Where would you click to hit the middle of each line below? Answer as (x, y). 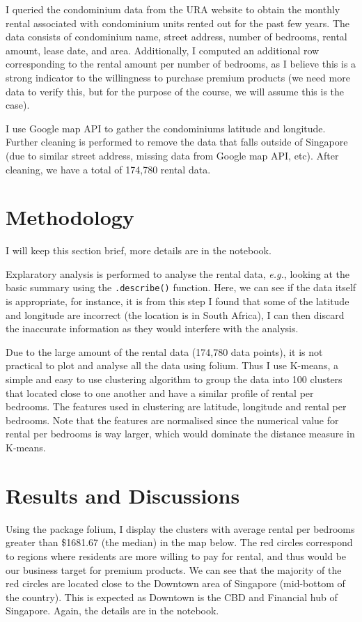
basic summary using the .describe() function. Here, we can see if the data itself (181, 287)
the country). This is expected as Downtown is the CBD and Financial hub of (172, 597)
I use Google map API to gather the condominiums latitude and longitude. (166, 128)
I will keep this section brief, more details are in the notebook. (139, 250)
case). (18, 105)
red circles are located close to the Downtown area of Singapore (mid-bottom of (175, 583)
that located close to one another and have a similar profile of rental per (160, 392)
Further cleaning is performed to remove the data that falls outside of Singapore (177, 142)
